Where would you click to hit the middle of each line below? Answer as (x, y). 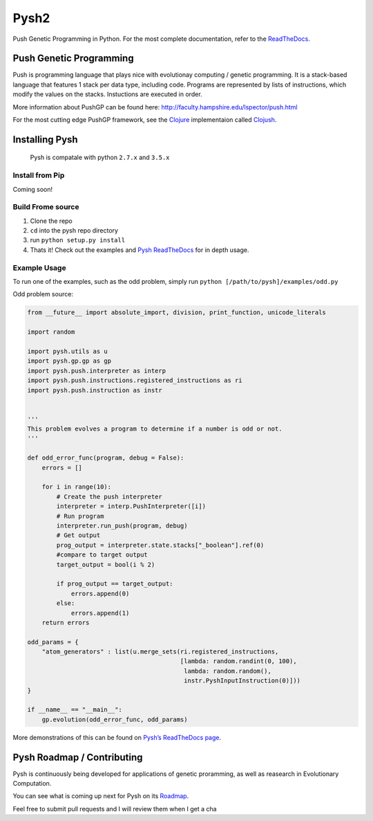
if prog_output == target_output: (115, 584)
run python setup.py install (78, 240)
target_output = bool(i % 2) (106, 565)
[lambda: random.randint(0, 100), (238, 661)
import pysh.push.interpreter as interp (96, 371)
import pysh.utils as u (68, 351)
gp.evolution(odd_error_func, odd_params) (115, 719)
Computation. (32, 784)
